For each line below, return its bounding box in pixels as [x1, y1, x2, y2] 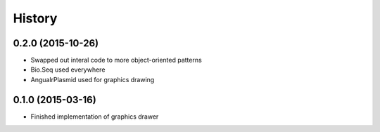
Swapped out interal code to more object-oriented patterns [30, 56, 202, 65]
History [13, 11, 58, 26]
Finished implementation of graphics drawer [30, 112, 159, 121]
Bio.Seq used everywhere [30, 65, 106, 74]
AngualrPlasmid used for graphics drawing [30, 75, 155, 84]
